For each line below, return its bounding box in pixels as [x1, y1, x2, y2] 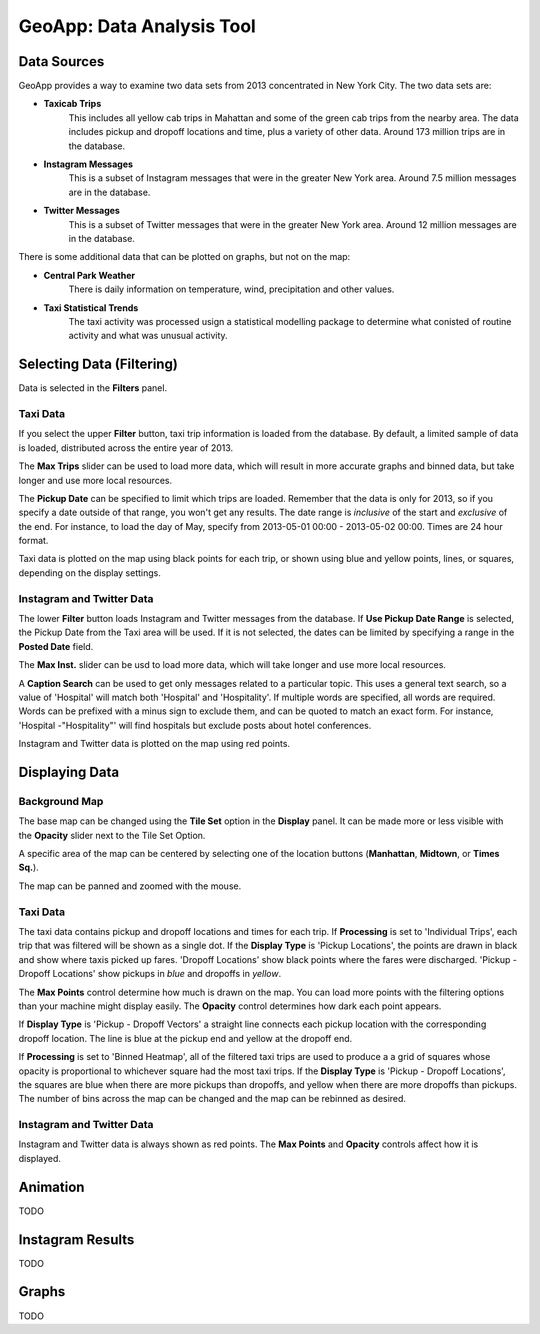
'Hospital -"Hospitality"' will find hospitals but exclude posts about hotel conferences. [18, 719, 372, 731]
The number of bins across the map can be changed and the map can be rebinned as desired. [18, 1093, 407, 1105]
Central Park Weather [43, 269, 136, 281]
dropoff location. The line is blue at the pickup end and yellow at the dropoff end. [18, 1032, 353, 1044]
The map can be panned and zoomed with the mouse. [18, 880, 242, 892]
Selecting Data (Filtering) [18, 356, 179, 373]
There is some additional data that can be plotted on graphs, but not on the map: [18, 251, 351, 263]
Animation [18, 1178, 85, 1195]
